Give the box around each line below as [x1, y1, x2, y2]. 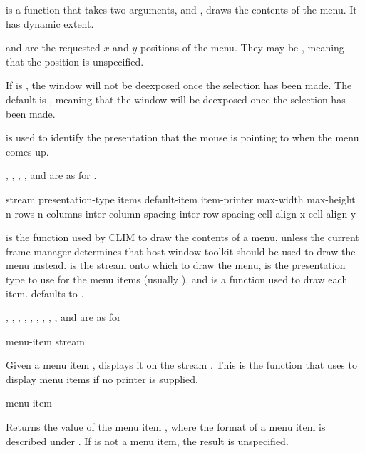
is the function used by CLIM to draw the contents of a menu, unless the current [6, 230, 359, 245]
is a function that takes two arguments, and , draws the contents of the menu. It [6, 2, 357, 16]
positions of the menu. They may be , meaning [140, 40, 344, 55]
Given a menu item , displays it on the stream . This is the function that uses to [6, 357, 357, 372]
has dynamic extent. [6, 16, 94, 31]
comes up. [6, 143, 49, 158]
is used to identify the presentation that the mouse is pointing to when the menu [6, 130, 359, 145]
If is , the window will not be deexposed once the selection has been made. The [6, 78, 352, 93]
